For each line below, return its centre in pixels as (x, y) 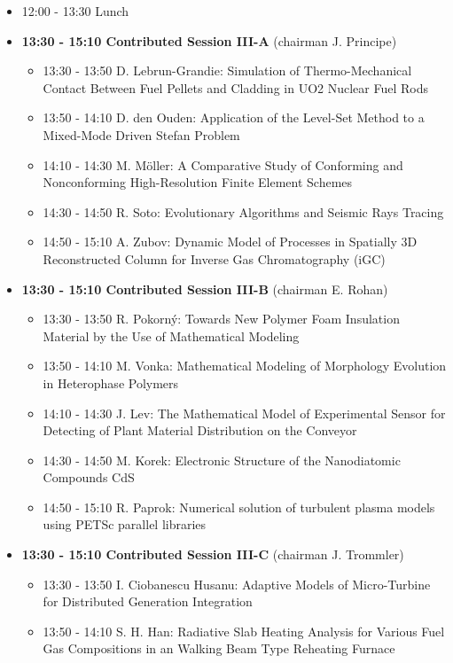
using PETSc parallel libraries (125, 524)
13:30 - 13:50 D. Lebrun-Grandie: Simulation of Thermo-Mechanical (227, 70)
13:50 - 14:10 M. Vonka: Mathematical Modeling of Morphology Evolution (245, 366)
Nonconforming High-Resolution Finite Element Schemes (198, 182)
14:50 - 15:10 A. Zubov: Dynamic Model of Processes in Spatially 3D (230, 242)
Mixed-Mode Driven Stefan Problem (141, 134)
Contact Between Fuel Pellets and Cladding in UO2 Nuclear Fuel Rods (235, 87)
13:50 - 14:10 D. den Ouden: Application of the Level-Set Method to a (234, 117)
